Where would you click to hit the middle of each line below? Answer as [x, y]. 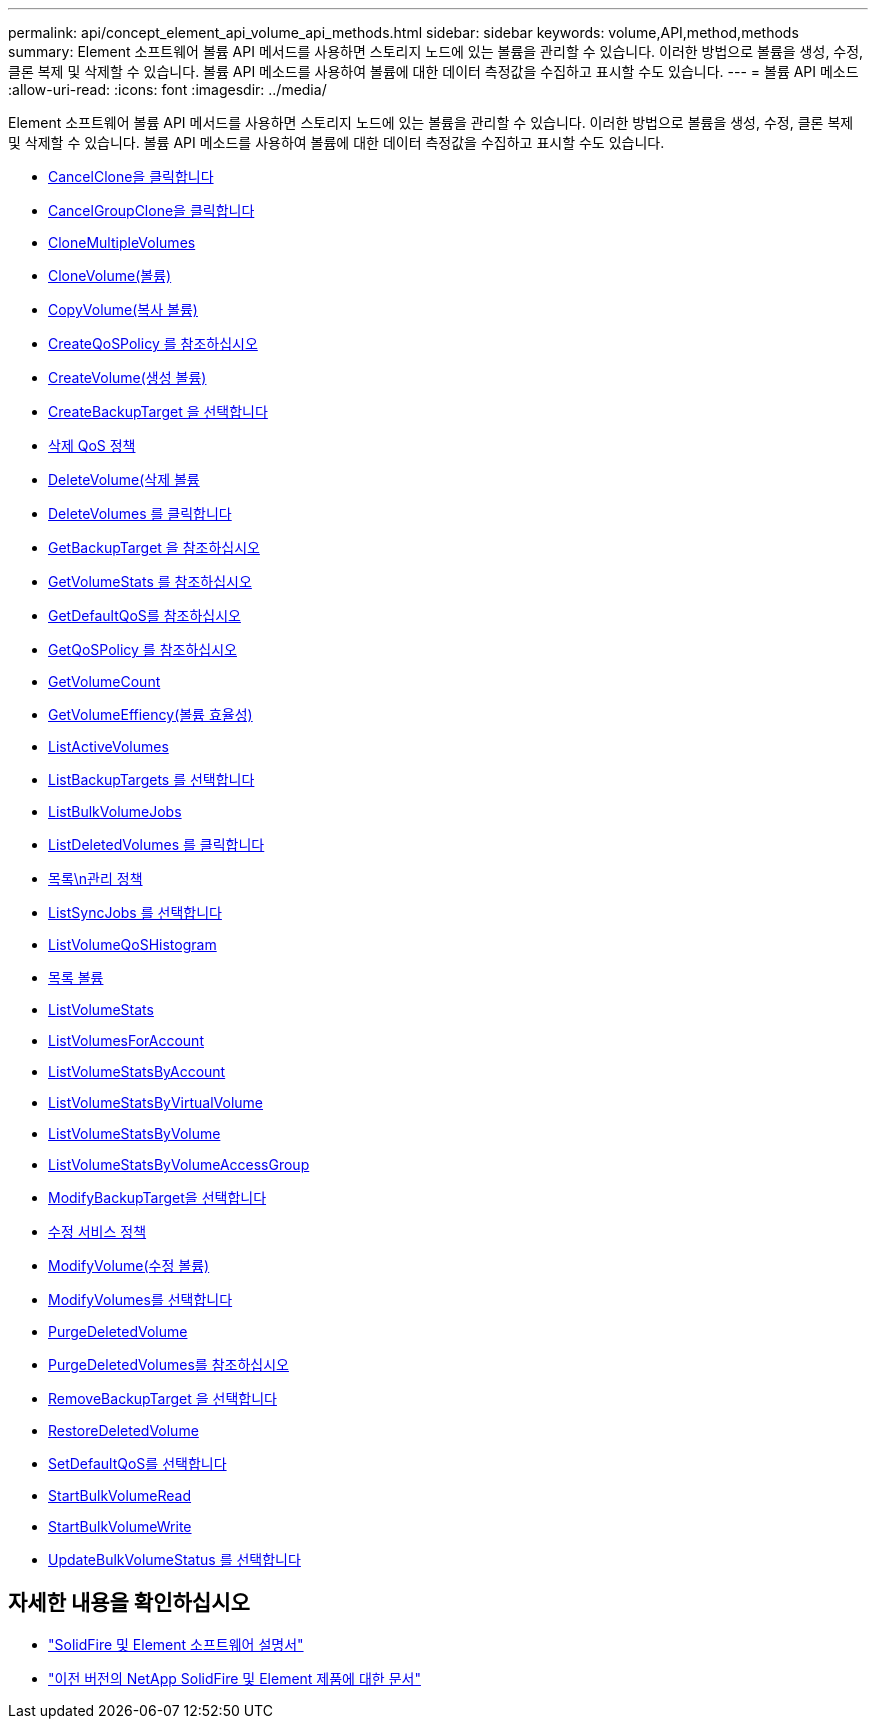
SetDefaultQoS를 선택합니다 [137, 1463]
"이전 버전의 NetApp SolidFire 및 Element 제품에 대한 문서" [234, 1678]
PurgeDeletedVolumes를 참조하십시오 [168, 1364]
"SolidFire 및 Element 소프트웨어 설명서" [176, 1644]
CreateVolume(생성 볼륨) [127, 377]
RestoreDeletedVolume [123, 1430]
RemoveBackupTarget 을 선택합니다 [162, 1398]
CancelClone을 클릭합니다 [131, 176]
